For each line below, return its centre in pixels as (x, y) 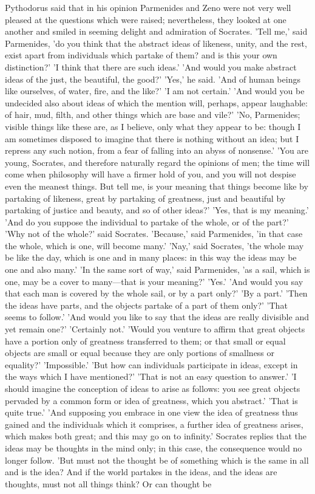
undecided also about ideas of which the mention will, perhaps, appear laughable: (156, 102)
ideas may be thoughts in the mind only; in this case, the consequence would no (154, 448)
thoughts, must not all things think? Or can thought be (108, 483)
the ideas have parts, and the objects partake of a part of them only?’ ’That (146, 305)
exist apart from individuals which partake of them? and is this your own (141, 55)
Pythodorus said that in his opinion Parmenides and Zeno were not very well (148, 7)
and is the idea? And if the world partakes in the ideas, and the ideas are (141, 472)
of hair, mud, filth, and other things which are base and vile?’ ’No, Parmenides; (153, 115)
